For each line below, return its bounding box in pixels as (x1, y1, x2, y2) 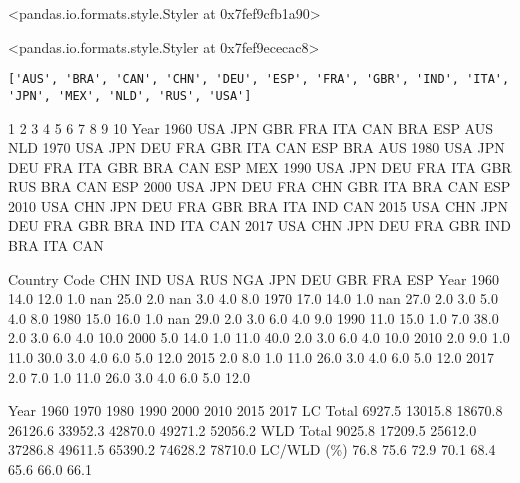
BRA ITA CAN (8, 235, 104, 256)
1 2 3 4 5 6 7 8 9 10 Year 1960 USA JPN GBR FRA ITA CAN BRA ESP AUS (8, 117, 494, 138)
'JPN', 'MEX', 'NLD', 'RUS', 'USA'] (8, 88, 252, 103)
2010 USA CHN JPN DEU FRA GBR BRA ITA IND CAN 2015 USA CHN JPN (8, 195, 508, 216)
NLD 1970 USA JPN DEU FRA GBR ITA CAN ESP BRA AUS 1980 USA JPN (8, 137, 505, 158)
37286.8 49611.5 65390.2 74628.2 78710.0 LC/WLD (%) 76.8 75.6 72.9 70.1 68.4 (8, 439, 496, 460)
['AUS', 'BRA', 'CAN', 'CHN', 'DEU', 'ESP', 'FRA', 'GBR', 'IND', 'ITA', (8, 72, 510, 87)
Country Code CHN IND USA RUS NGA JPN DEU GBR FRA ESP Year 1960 (8, 268, 500, 289)
